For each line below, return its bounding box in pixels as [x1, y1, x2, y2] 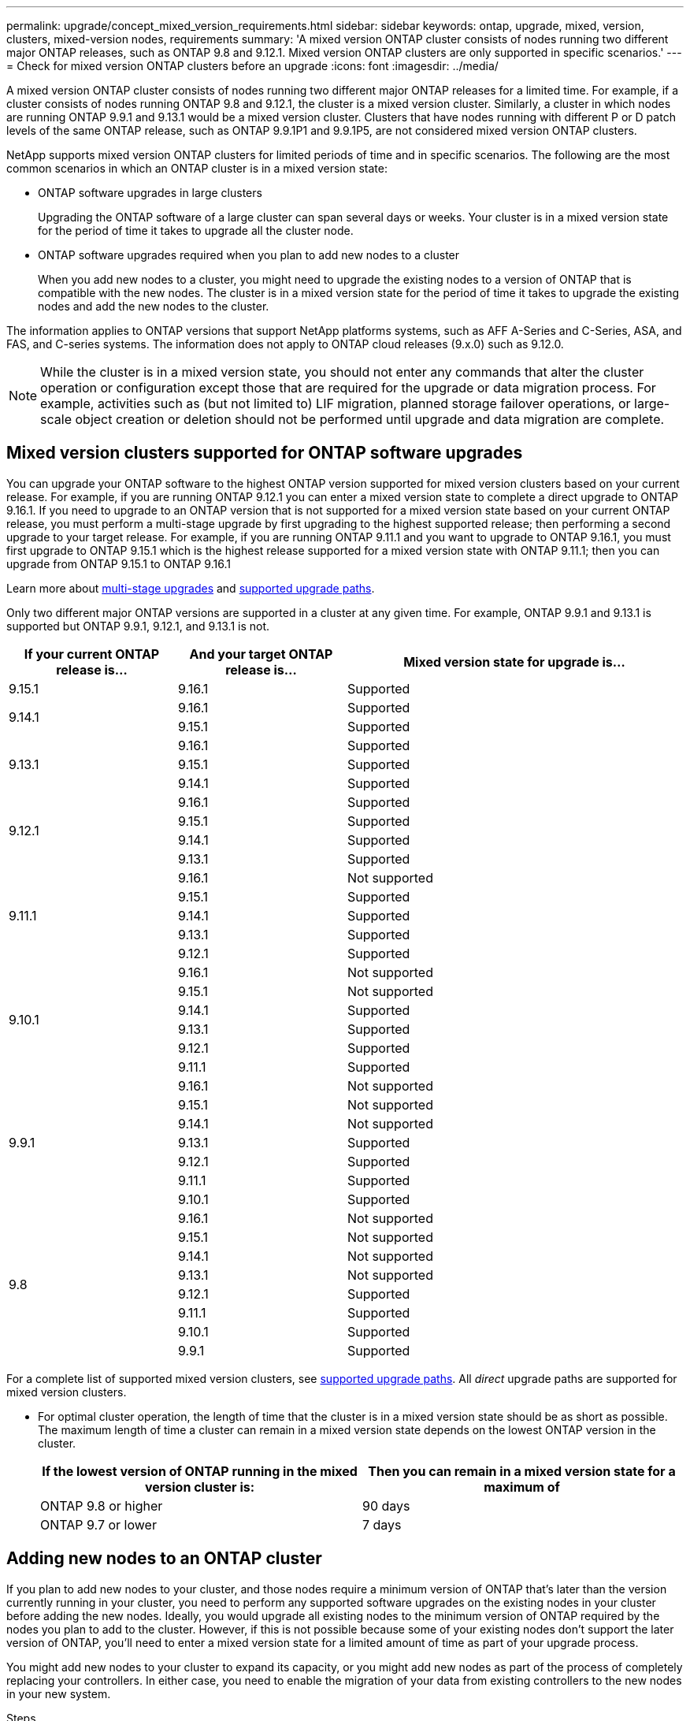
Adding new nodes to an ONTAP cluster [6, 1548, 322, 1569]
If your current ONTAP [24, 645, 160, 662]
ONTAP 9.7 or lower [40, 1516, 157, 1533]
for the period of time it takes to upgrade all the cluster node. [38, 224, 354, 237]
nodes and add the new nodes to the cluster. [38, 299, 269, 313]
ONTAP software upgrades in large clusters [38, 186, 262, 199]
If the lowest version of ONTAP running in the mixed [42, 1463, 358, 1479]
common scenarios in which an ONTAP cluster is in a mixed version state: [6, 162, 388, 175]
